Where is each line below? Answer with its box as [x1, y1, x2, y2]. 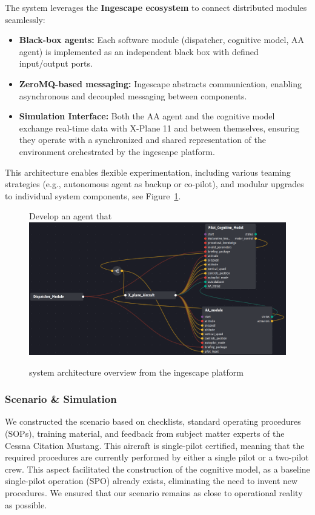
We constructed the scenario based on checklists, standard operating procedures [5, 415, 301, 428]
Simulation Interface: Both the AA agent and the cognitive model [19, 110, 275, 122]
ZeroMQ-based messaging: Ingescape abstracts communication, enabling [19, 77, 302, 90]
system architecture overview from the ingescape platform [29, 365, 244, 378]
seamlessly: [5, 13, 45, 25]
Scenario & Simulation [5, 391, 117, 407]
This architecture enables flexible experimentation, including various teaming [5, 165, 291, 178]
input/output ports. [19, 57, 93, 70]
